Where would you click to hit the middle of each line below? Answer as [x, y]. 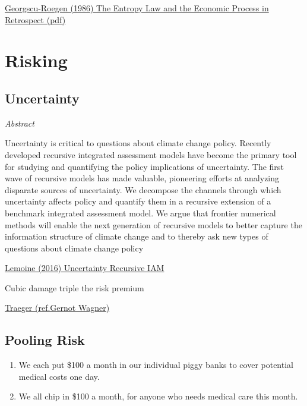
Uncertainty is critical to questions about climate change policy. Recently [138, 143]
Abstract [20, 123]
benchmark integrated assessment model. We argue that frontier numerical [140, 213]
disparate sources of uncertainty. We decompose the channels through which [143, 189]
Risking [36, 60]
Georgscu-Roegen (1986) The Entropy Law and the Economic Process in [137, 8]
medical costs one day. [59, 376]
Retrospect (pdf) [35, 19]
